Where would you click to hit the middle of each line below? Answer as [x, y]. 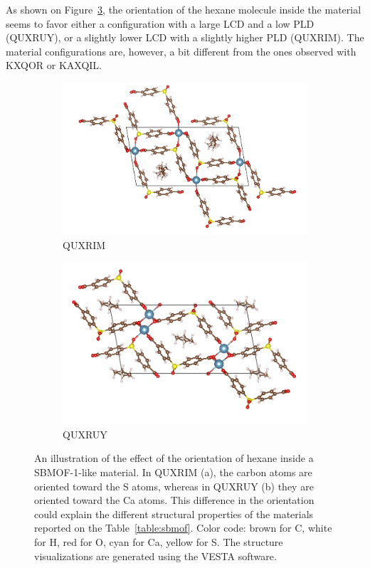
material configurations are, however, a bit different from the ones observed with [181, 51]
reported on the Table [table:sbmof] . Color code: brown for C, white [183, 528]
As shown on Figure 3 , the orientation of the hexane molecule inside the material [184, 9]
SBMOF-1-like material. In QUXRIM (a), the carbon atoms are [173, 472]
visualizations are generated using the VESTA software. [155, 556]
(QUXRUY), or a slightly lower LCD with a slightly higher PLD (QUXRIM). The [185, 37]
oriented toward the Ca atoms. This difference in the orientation [174, 500]
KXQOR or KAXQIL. [54, 65]
